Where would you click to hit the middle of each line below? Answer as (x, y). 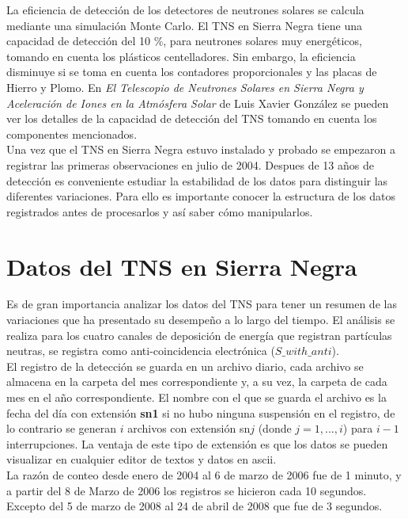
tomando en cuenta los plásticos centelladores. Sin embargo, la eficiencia (181, 56)
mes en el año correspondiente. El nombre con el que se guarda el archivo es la (196, 397)
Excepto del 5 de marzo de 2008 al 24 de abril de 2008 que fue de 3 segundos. (195, 506)
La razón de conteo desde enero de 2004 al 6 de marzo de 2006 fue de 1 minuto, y (204, 474)
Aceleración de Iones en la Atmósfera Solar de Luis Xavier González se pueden (198, 103)
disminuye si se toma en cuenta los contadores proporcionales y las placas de (192, 72)
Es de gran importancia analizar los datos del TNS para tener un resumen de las (202, 304)
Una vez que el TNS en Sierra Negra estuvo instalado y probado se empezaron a (201, 149)
